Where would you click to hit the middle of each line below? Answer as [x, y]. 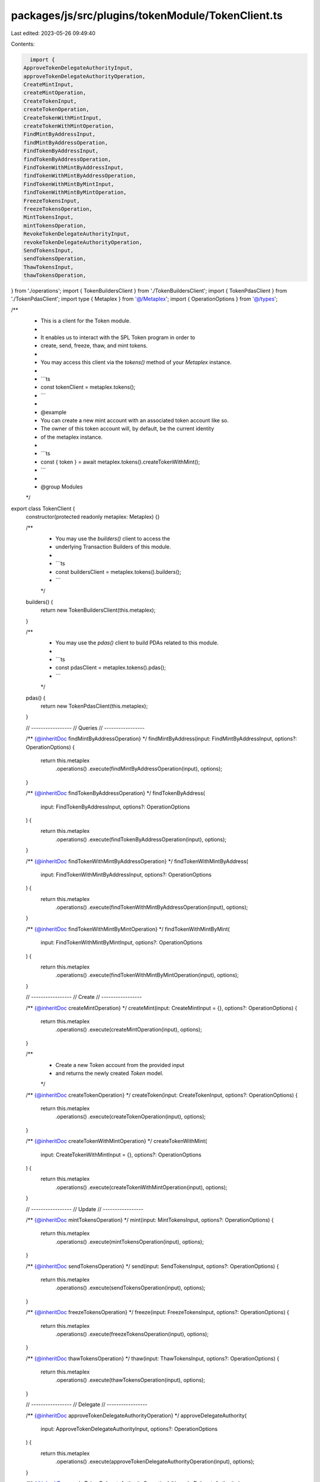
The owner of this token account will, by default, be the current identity [127, 429]
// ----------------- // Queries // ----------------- [85, 728]
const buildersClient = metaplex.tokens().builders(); [118, 571]
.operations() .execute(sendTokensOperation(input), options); [130, 1288]
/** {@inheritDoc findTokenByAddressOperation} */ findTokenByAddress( [116, 793]
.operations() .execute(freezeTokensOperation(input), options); [132, 1334]
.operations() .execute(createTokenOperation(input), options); [131, 1117]
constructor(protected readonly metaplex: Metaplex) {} [93, 517]
